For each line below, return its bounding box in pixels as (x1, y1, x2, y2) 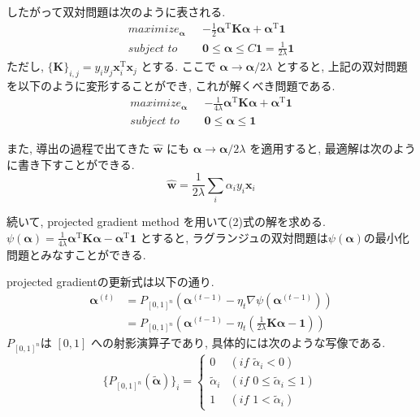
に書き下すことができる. (6, 155, 135, 172)
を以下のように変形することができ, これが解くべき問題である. (6, 77, 336, 94)
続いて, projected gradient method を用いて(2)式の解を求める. (6, 213, 326, 230)
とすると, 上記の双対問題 (275, 58, 408, 75)
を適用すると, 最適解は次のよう (249, 140, 416, 157)
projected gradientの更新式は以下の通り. (6, 273, 214, 290)
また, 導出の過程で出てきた (6, 140, 150, 157)
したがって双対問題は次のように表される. (6, 3, 226, 20)
